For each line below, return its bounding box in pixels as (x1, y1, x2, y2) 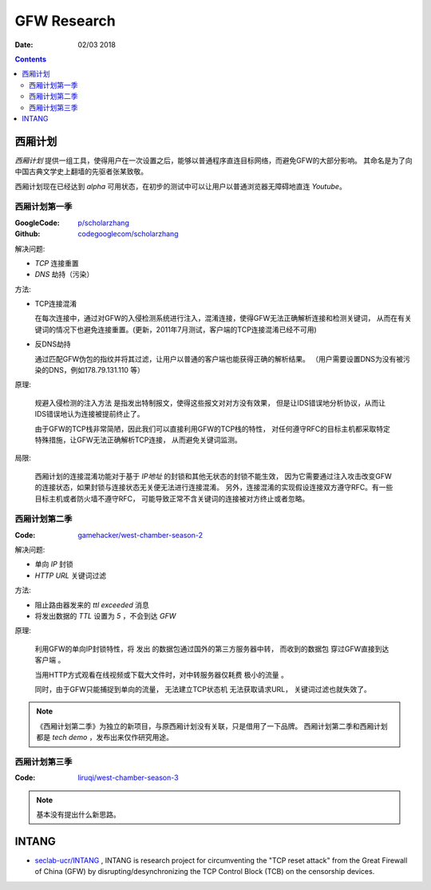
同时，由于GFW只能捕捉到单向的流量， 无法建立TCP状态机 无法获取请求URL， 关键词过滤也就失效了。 (34, 684, 371, 694)
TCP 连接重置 (34, 258, 79, 267)
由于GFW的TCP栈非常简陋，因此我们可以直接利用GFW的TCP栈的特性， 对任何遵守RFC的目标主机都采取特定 (34, 424, 391, 433)
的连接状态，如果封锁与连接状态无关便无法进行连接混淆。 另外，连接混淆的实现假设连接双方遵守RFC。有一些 (34, 483, 393, 492)
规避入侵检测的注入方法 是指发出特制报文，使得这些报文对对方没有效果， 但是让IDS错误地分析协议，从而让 (34, 398, 386, 407)
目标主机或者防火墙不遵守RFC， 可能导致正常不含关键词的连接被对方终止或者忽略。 (34, 493, 310, 503)
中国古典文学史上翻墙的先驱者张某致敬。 (14, 167, 148, 176)
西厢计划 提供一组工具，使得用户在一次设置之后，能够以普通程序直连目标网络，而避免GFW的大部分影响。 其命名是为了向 (14, 156, 413, 165)
